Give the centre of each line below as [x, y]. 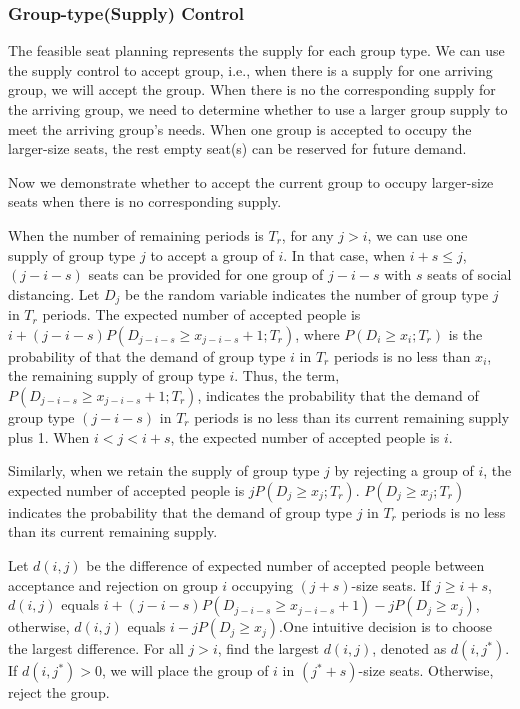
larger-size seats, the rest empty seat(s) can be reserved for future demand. [237, 148]
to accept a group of [212, 254]
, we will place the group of [185, 670]
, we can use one [417, 234]
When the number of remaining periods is [136, 234]
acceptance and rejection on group [113, 584]
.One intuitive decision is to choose [386, 626]
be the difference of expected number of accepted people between [285, 564]
